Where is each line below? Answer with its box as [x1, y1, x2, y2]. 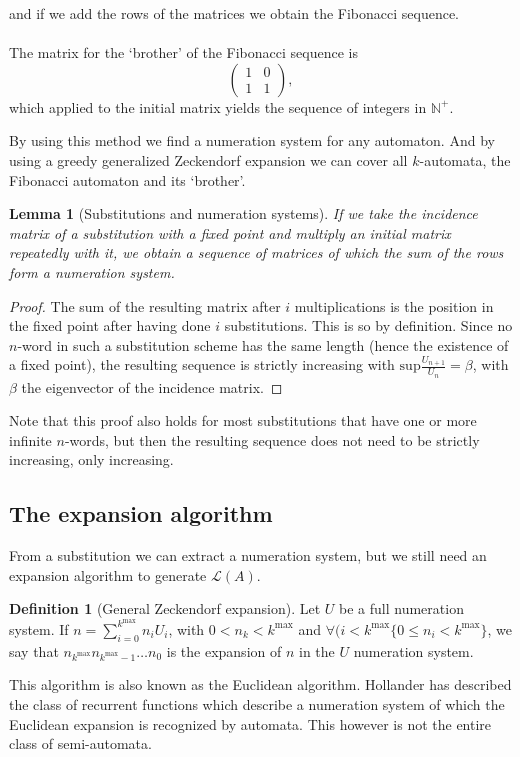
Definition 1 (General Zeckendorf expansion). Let [9, 598, 321, 619]
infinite [9, 429, 52, 450]
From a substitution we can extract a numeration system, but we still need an [9, 545, 487, 566]
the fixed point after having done [9, 315, 211, 336]
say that [9, 640, 59, 661]
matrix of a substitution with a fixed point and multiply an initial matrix [9, 222, 451, 243]
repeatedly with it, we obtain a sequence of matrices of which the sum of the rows [9, 242, 504, 263]
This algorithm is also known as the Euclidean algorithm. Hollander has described [9, 674, 512, 695]
